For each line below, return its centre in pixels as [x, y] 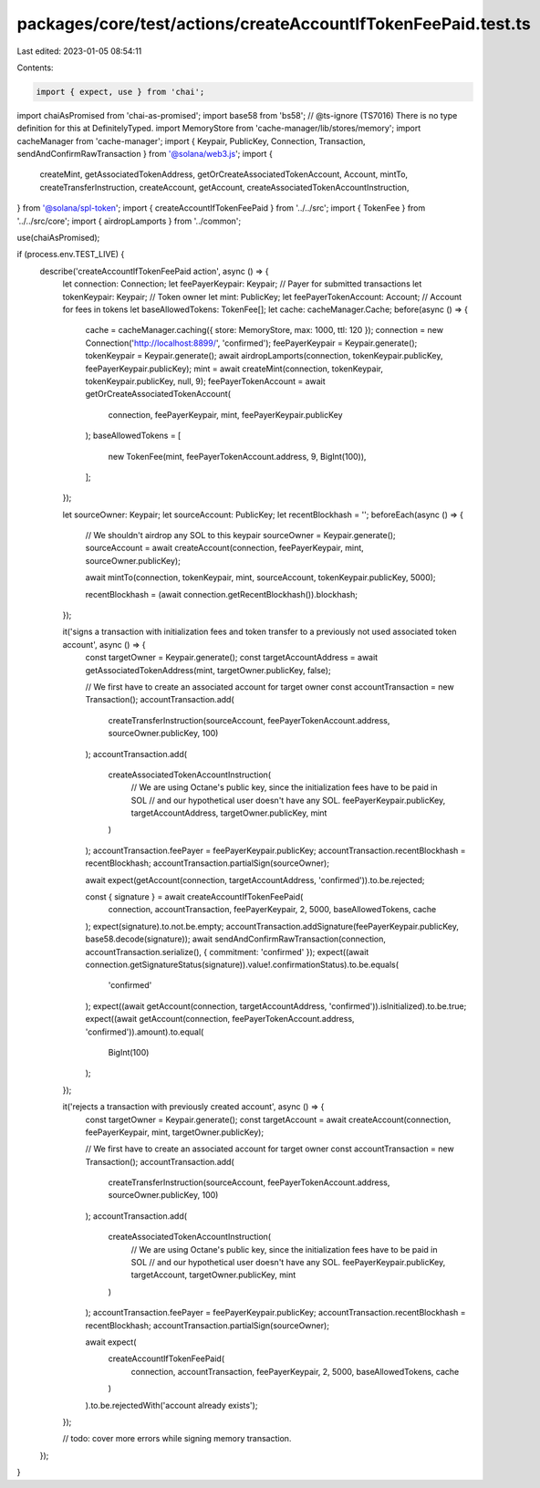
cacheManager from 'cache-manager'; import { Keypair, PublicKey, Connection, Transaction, [191, 140]
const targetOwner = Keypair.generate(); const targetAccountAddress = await [232, 658]
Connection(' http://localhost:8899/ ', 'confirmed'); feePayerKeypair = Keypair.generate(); [251, 343]
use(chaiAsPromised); [58, 238]
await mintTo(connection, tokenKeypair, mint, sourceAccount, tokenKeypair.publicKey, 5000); [261, 578]
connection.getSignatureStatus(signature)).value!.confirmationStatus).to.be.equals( [242, 964]
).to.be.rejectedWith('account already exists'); [171, 1405]
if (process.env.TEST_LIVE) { [71, 255]
